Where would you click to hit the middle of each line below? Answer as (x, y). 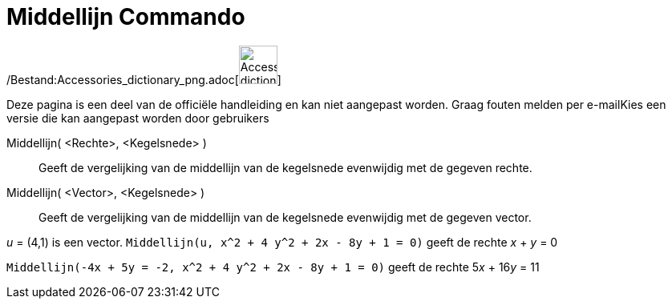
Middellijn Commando (126, 17)
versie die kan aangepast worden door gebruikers (138, 118)
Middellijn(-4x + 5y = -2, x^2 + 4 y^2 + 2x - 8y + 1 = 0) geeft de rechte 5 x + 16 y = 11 (273, 267)
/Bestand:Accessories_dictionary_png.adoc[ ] (144, 79)
